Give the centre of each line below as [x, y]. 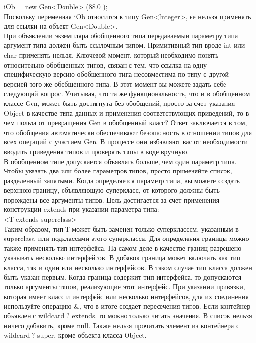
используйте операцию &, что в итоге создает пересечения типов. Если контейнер [127, 306]
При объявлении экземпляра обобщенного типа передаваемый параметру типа [121, 35]
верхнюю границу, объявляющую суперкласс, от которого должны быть [112, 190]
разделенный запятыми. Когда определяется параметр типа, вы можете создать [122, 180]
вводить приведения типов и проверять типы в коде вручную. [96, 151]
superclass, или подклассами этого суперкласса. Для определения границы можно [127, 238]
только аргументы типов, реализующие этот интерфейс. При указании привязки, [125, 287]
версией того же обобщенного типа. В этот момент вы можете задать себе [115, 84]
